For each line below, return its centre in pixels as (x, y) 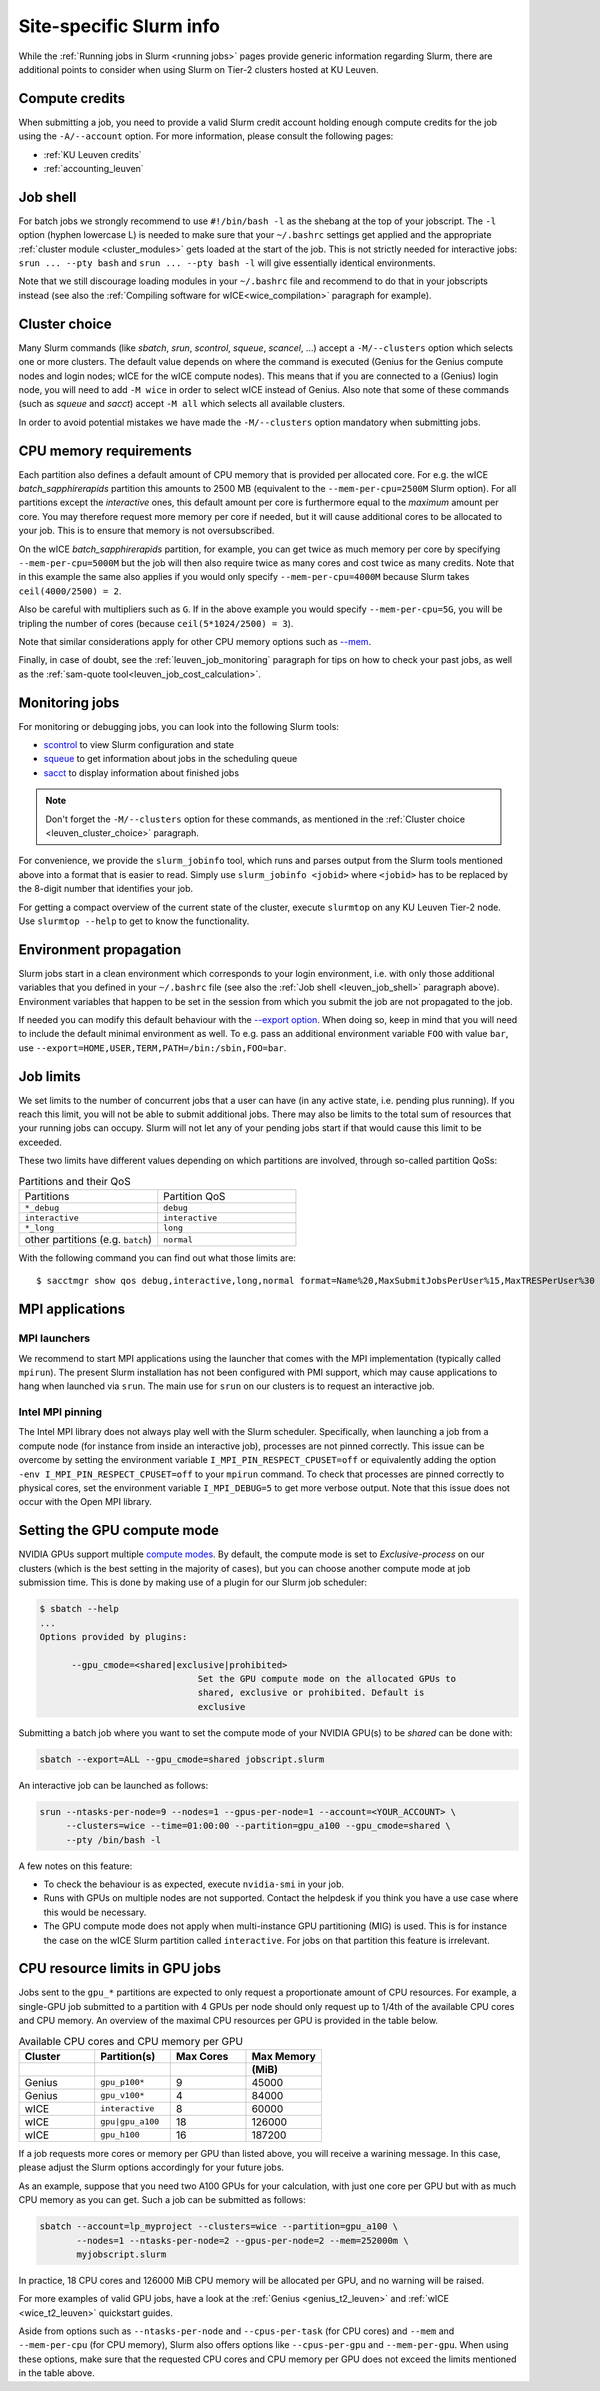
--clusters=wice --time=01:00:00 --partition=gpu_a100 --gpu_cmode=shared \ (258, 1826)
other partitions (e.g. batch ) (88, 1240)
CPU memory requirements (105, 450)
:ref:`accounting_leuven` (93, 169)
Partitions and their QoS (74, 1181)
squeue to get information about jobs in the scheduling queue (170, 759)
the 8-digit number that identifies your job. (106, 889)
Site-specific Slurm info (119, 26)
